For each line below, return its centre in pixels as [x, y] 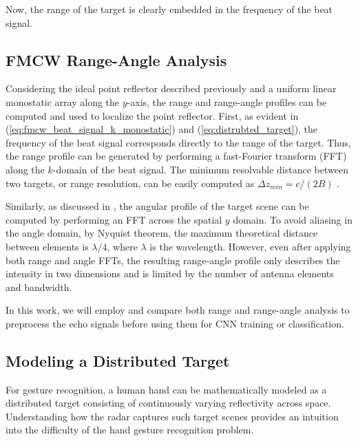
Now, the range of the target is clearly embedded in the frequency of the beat [169, 9]
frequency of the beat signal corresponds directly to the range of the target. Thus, [178, 142]
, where [122, 246]
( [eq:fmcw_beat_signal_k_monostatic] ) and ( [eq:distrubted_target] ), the [162, 129]
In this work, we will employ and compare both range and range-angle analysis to [178, 310]
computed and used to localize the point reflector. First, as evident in [152, 115]
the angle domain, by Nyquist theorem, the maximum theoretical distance [162, 233]
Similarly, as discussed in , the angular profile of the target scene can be [157, 206]
